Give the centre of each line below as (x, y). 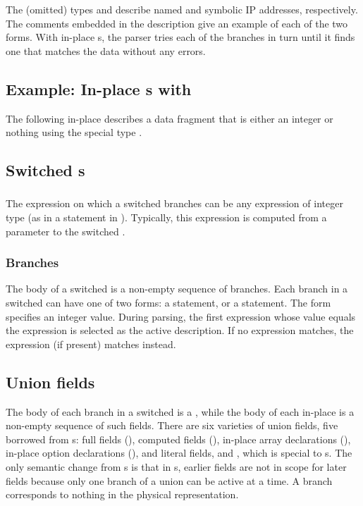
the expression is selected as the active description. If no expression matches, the (180, 330)
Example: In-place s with (99, 88)
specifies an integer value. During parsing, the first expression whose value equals (181, 316)
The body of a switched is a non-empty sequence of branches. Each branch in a (177, 289)
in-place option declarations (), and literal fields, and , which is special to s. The (179, 453)
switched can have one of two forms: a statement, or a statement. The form (168, 303)
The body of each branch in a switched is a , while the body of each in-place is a (180, 411)
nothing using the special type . (74, 132)
